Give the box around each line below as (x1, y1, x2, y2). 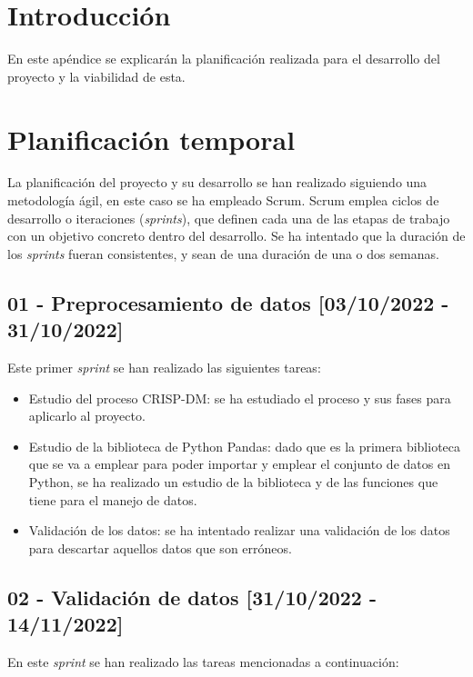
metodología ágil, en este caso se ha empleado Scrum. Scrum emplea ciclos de (7, 191, 439, 210)
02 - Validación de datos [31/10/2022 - (7, 582, 377, 611)
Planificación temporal (7, 120, 296, 157)
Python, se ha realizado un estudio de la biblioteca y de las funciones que (28, 472, 438, 491)
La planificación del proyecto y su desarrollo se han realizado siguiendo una (7, 173, 428, 192)
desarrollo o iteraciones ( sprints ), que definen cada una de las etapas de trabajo (7, 208, 450, 227)
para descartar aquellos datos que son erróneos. (28, 538, 292, 557)
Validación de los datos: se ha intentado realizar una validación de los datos (28, 521, 450, 540)
